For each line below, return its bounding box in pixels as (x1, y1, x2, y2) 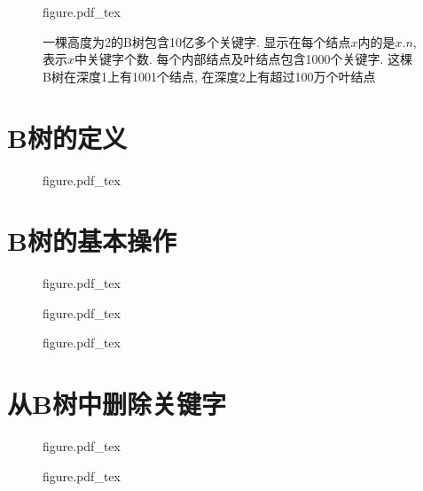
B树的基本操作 (7, 222, 176, 259)
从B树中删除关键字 (7, 386, 226, 422)
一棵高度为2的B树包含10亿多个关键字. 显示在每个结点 (43, 32, 351, 51)
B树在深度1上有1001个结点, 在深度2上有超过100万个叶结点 (43, 66, 376, 85)
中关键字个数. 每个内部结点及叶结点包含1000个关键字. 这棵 (74, 50, 413, 68)
